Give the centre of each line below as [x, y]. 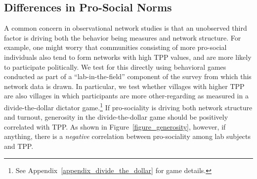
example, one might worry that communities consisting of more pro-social [115, 47]
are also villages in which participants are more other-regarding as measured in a [126, 96]
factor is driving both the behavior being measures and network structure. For [123, 37]
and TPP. [19, 146]
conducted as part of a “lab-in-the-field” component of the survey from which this [128, 76]
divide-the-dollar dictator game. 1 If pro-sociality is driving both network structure [128, 106]
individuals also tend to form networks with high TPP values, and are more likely [128, 57]
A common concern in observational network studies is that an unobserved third [126, 28]
